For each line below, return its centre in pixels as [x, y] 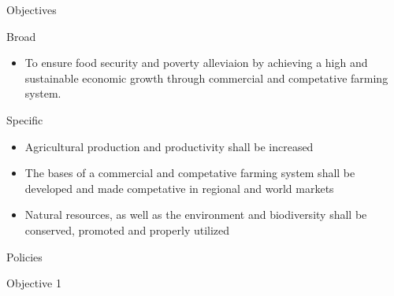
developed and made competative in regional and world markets [179, 188]
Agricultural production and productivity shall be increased [169, 146]
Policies [24, 256]
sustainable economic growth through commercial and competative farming [206, 78]
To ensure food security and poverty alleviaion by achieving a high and [196, 63]
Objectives [32, 9]
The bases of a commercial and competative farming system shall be [190, 173]
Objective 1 [34, 283]
